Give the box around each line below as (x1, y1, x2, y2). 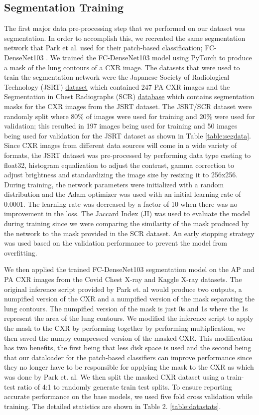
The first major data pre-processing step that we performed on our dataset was (4, 23, 246, 33)
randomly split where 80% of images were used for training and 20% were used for (4, 111, 255, 121)
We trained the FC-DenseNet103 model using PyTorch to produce (50, 52, 252, 62)
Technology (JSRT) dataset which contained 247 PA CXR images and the (4, 81, 230, 92)
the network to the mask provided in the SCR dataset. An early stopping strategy (4, 228, 255, 238)
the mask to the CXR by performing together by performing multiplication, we (4, 323, 246, 333)
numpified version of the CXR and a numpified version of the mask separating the (4, 293, 255, 304)
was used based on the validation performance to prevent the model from (4, 238, 227, 248)
